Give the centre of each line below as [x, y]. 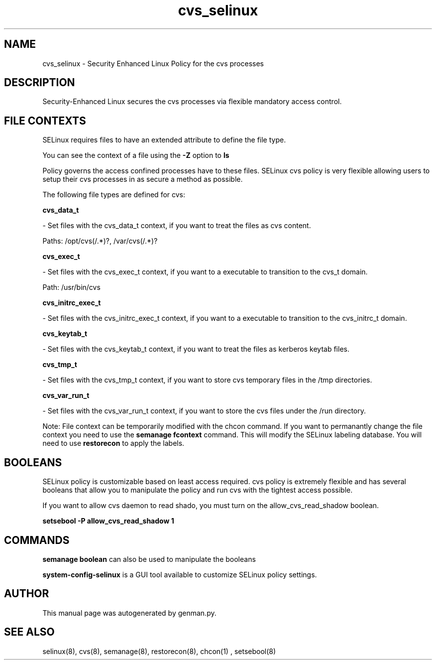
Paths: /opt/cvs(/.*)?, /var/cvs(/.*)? [100, 241]
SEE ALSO [29, 632]
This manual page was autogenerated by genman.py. [129, 613]
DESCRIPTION [40, 83]
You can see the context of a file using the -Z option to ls [136, 155]
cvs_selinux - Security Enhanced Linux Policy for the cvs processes [153, 63]
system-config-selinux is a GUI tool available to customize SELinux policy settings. [180, 574]
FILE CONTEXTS [45, 121]
